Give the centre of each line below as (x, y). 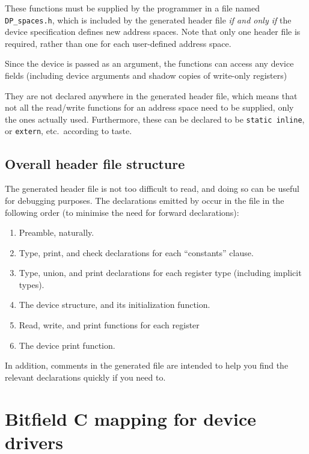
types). (32, 284)
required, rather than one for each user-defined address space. (118, 43)
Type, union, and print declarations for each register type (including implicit (160, 273)
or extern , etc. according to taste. (69, 131)
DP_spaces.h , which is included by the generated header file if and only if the (148, 20)
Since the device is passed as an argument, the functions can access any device (149, 63)
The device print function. (67, 345)
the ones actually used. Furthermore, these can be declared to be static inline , (155, 119)
